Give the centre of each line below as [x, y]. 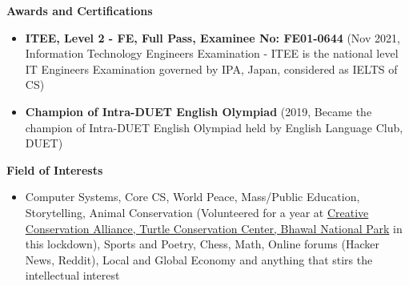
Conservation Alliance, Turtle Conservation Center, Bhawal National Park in [214, 228]
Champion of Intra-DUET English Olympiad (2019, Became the [198, 111]
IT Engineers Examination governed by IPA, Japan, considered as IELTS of [211, 68]
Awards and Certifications [80, 10]
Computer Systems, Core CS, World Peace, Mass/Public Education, [192, 197]
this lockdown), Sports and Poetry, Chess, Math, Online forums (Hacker [202, 244]
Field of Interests [55, 169]
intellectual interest [72, 275]
